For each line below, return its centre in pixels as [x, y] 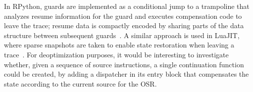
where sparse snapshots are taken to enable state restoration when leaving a [119, 45]
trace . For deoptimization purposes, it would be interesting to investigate [116, 54]
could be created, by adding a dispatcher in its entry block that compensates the [126, 74]
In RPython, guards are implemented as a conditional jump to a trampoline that [127, 6]
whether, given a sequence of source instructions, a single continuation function [124, 64]
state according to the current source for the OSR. [80, 83]
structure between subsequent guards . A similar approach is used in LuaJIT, [122, 35]
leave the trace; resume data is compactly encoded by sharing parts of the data [124, 25]
